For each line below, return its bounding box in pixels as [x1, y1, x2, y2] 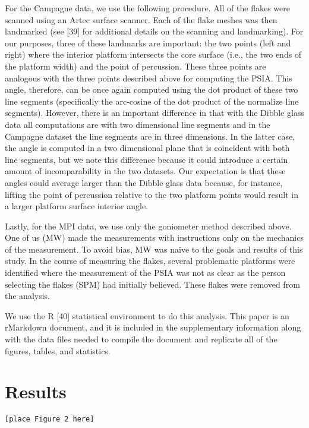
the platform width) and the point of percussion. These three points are [5, 59, 266, 72]
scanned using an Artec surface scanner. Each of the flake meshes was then [5, 13, 278, 26]
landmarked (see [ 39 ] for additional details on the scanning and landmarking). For [5, 25, 304, 37]
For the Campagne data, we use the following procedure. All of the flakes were [5, 2, 290, 14]
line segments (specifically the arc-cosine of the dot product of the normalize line [5, 95, 299, 107]
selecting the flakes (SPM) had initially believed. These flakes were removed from [5, 278, 300, 290]
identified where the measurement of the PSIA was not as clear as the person [5, 266, 286, 279]
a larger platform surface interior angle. [5, 200, 149, 212]
